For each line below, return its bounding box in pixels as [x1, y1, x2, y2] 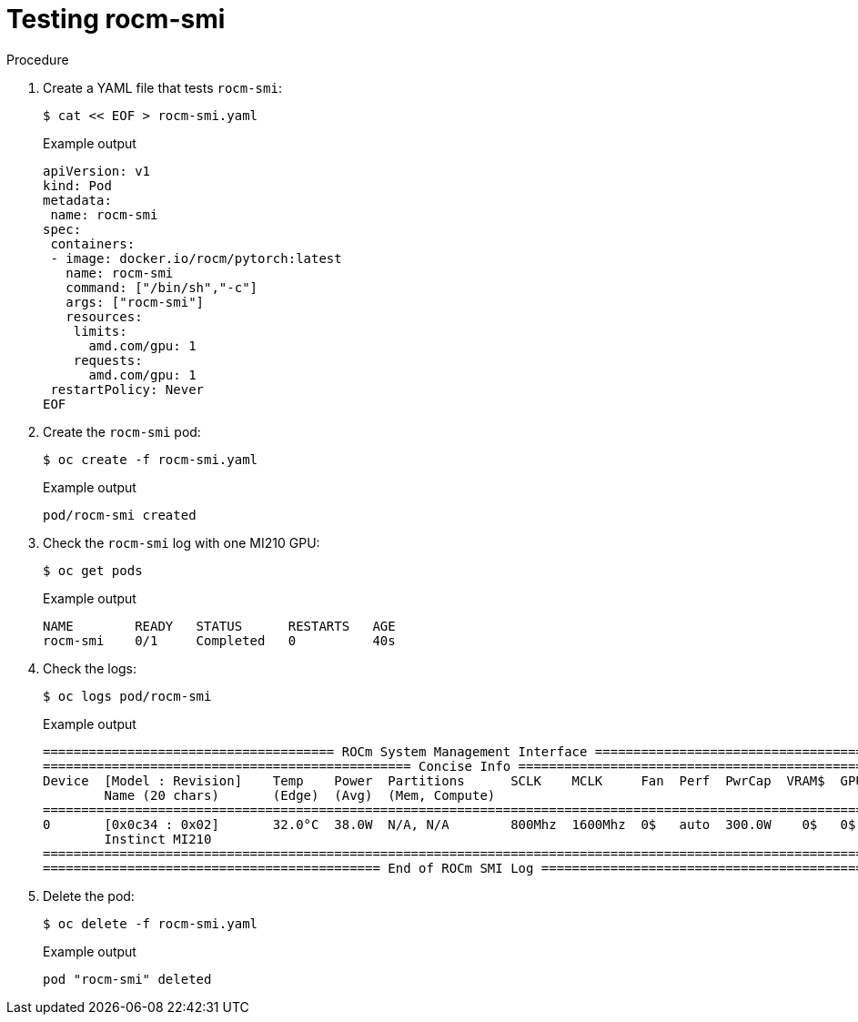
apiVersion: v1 [43, 163, 151, 178]
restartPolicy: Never [50, 381, 205, 397]
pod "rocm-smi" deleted [43, 971, 212, 987]
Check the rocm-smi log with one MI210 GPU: [43, 534, 320, 551]
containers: [50, 236, 136, 251]
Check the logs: [43, 660, 137, 676]
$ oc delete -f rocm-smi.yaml [43, 916, 258, 931]
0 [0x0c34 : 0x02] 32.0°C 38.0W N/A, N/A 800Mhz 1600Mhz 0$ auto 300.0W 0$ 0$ [43, 816, 856, 832]
